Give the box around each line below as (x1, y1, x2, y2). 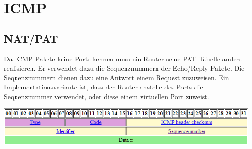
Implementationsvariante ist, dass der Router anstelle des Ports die (4, 82, 203, 92)
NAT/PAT (4, 30, 58, 45)
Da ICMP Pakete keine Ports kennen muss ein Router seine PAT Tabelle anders (4, 53, 242, 63)
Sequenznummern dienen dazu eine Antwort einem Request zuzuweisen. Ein (4, 72, 229, 82)
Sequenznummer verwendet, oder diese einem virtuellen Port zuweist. (4, 91, 209, 101)
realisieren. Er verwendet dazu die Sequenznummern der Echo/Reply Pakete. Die (4, 63, 245, 73)
